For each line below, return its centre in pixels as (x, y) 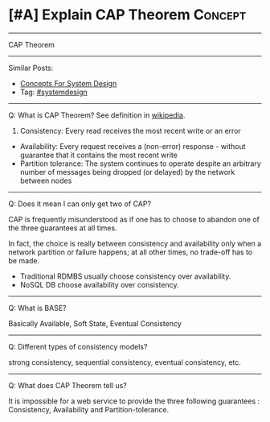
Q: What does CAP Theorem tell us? (67, 385)
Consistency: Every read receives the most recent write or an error (130, 130)
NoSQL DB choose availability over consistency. (99, 284)
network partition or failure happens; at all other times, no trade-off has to (131, 252)
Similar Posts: (31, 68)
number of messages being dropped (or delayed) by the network (127, 172)
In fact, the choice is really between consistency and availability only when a (135, 243)
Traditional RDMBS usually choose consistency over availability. (125, 276)
